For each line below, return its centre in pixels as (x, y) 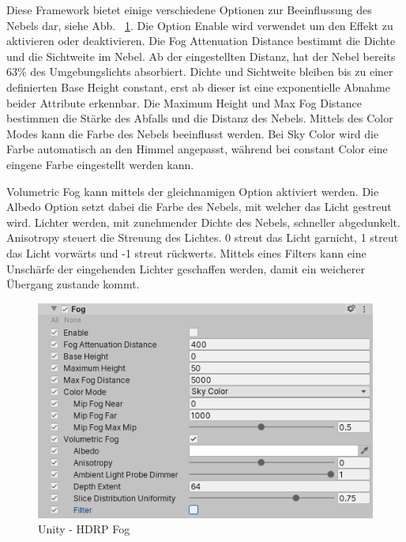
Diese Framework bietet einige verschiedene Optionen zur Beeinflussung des (189, 9)
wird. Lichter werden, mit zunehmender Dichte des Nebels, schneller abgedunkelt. (203, 222)
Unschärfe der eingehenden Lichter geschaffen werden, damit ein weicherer (186, 268)
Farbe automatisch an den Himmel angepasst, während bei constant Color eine (197, 149)
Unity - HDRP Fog (84, 529)
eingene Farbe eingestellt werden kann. (100, 164)
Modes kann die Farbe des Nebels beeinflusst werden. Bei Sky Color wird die (193, 133)
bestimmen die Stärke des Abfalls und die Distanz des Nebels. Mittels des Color (200, 118)
